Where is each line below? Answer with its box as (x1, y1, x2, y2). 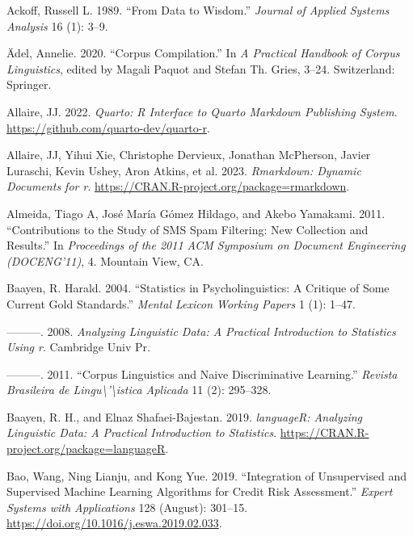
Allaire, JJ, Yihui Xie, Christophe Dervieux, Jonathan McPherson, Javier (6, 146, 371, 163)
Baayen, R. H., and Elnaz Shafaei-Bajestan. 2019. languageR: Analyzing (6, 408, 363, 425)
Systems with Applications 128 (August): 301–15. (6, 498, 248, 515)
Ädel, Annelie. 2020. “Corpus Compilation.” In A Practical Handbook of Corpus (6, 44, 400, 61)
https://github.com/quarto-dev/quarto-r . (6, 119, 210, 136)
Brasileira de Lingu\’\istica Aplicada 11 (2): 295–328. (6, 381, 272, 398)
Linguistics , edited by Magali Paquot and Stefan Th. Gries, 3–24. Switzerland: (6, 60, 395, 77)
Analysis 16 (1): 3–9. (6, 17, 108, 34)
